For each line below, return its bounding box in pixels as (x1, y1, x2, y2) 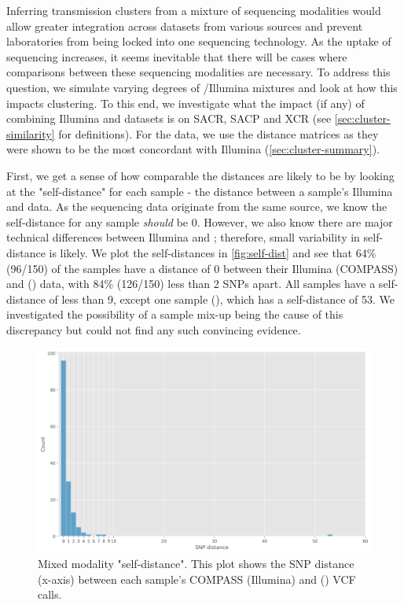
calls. (38, 586, 62, 603)
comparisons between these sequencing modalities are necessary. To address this (6, 64, 391, 80)
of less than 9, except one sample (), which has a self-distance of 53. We (49, 290, 395, 307)
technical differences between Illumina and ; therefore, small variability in (6, 229, 360, 245)
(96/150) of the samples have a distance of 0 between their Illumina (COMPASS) (6, 260, 398, 276)
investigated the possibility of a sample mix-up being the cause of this (6, 306, 343, 323)
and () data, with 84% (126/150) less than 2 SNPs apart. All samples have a (6, 275, 376, 292)
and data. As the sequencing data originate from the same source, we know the (6, 198, 387, 215)
